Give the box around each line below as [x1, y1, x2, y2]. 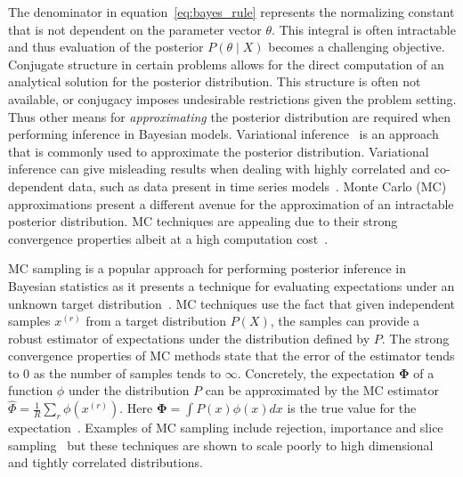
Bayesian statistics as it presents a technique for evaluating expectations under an [8, 276, 455, 295]
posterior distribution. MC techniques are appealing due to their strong [8, 212, 398, 230]
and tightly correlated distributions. [8, 453, 203, 472]
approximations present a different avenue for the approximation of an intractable [8, 194, 454, 213]
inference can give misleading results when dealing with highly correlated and [8, 159, 431, 178]
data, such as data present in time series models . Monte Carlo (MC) [68, 176, 447, 195]
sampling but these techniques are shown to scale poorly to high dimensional [8, 435, 434, 454]
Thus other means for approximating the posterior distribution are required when [8, 107, 451, 125]
